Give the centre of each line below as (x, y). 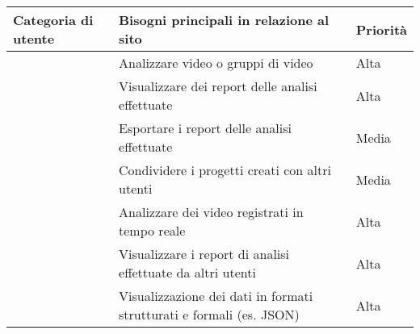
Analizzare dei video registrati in (211, 212)
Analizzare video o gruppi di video (216, 63)
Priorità (381, 29)
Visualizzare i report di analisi (204, 254)
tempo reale (152, 230)
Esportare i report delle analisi (205, 128)
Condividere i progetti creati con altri (225, 170)
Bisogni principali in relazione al (224, 20)
